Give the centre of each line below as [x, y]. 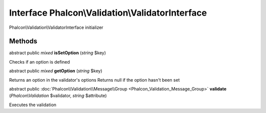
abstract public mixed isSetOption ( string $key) [57, 53]
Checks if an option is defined [39, 62]
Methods [23, 41]
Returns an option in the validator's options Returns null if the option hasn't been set [94, 80]
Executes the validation [33, 105]
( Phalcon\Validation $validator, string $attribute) [58, 96]
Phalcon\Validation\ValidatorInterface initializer [56, 27]
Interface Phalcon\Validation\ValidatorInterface [108, 13]
